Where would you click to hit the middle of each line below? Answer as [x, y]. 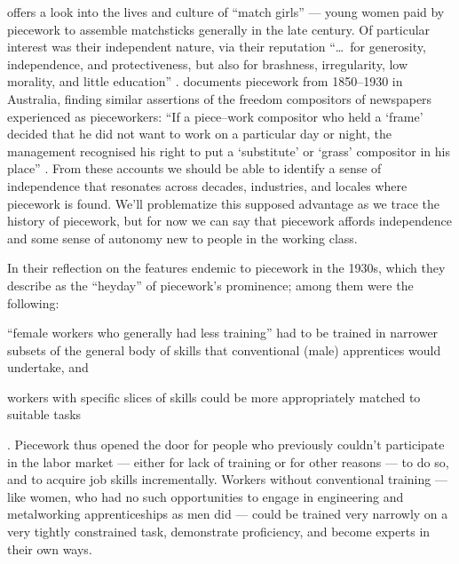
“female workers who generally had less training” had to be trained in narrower [223, 333]
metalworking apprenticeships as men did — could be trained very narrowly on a [228, 514]
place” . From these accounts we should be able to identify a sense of [194, 168]
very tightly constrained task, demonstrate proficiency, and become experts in [219, 532]
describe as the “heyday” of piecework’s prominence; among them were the [210, 285]
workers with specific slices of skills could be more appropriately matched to [214, 397]
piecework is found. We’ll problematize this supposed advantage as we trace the [223, 203]
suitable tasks [44, 414]
